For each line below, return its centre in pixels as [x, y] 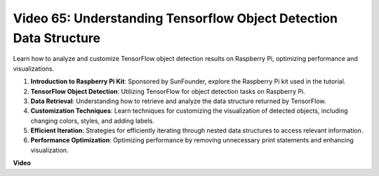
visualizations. [34, 68]
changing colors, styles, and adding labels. [92, 121]
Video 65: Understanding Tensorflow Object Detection [175, 18]
